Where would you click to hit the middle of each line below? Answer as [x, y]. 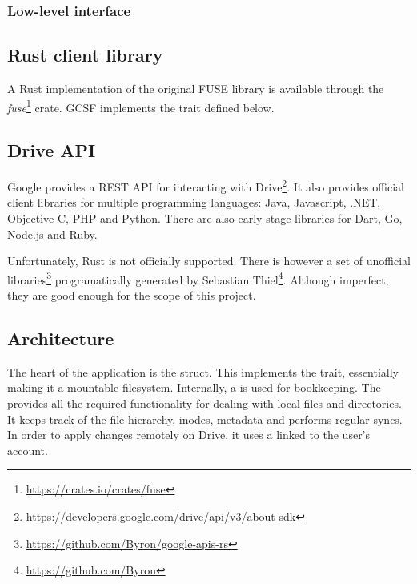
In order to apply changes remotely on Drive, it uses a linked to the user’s [189, 435]
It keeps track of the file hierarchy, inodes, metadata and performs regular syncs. [205, 419]
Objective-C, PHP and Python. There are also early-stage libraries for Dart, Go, [205, 217]
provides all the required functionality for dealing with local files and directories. [204, 403]
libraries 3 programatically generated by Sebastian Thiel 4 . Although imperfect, [198, 278]
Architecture [61, 338]
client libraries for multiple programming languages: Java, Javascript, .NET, [194, 202]
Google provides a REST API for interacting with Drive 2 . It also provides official [206, 185]
